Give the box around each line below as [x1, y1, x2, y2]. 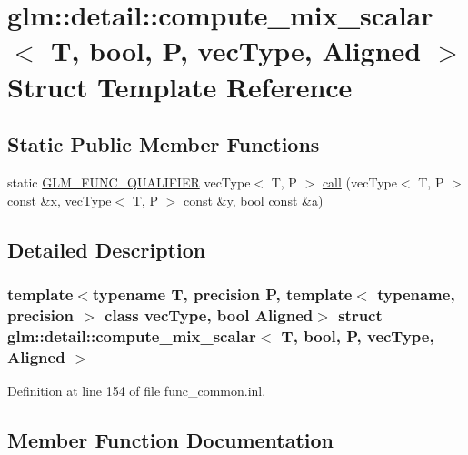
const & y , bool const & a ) [183, 190, 324, 209]
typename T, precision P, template [92, 282, 353, 305]
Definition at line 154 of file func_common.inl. [7, 380, 266, 399]
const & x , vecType [7, 190, 112, 209]
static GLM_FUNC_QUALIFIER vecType [7, 172, 251, 191]
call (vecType [322, 172, 397, 191]
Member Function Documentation [7, 425, 334, 453]
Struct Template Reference [7, 67, 353, 105]
